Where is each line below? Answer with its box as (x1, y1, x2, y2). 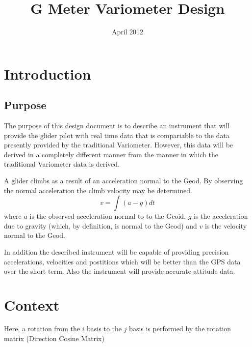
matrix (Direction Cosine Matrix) (4, 333, 104, 343)
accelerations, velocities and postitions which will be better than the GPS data (4, 256, 241, 266)
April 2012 (111, 27, 144, 37)
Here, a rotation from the (4, 323, 80, 333)
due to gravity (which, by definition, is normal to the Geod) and (4, 220, 197, 231)
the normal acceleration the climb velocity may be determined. (4, 185, 192, 195)
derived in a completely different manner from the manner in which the (4, 149, 218, 159)
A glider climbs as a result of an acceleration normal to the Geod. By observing (4, 175, 243, 186)
